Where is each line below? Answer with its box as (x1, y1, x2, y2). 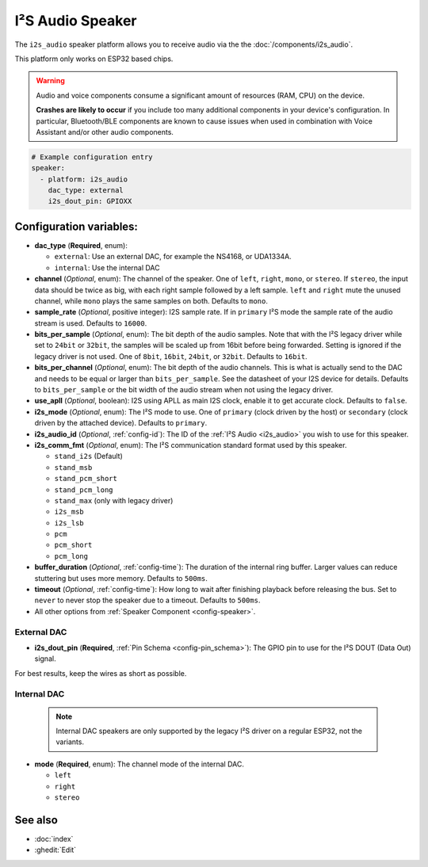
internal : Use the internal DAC (54, 262, 160, 273)
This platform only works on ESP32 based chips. (14, 54, 174, 63)
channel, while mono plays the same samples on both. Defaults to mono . (34, 296, 269, 305)
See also (14, 813, 59, 827)
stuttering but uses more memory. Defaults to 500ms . (34, 573, 208, 582)
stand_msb (54, 463, 93, 472)
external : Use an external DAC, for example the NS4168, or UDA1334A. (54, 252, 292, 262)
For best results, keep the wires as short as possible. (14, 668, 187, 678)
